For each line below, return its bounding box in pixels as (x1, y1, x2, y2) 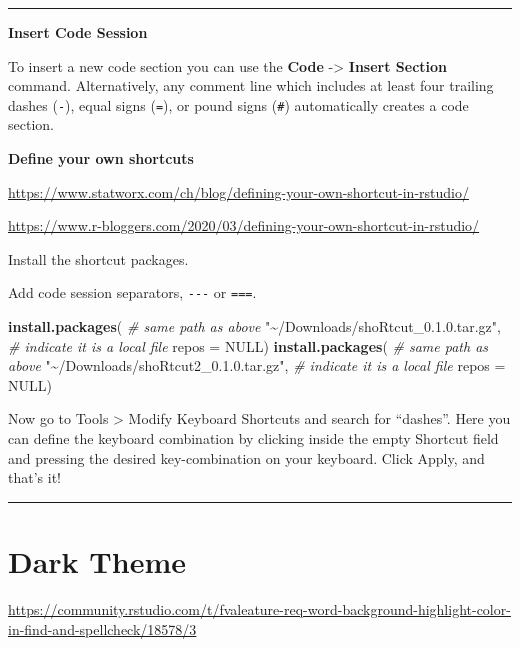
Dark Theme (8, 541, 186, 581)
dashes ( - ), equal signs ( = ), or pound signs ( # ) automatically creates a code (8, 94, 469, 115)
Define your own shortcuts (8, 148, 194, 169)
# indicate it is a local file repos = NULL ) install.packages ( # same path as (8, 335, 489, 356)
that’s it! (8, 467, 61, 488)
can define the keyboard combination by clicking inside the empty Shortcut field (8, 428, 499, 449)
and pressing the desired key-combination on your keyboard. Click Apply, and (8, 447, 485, 468)
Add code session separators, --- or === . (8, 282, 257, 303)
